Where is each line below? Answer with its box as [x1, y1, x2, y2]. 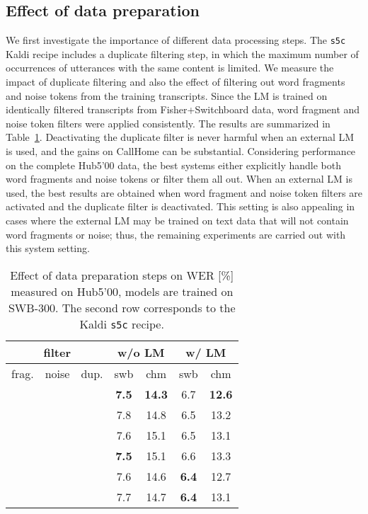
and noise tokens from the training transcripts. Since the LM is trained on [6, 88, 328, 103]
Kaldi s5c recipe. [79, 315, 164, 332]
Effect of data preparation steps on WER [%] [10, 266, 234, 283]
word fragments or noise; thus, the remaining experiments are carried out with [6, 227, 346, 241]
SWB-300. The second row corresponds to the [8, 299, 236, 316]
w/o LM [117, 343, 165, 360]
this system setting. [6, 241, 90, 256]
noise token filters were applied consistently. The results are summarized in [6, 115, 330, 130]
